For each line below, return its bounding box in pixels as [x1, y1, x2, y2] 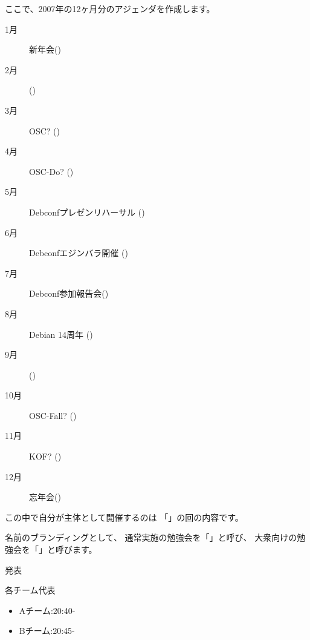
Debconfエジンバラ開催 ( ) [29, 246, 128, 259]
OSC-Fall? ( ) [29, 409, 77, 421]
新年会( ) [29, 43, 61, 56]
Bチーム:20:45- [19, 624, 75, 637]
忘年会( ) [29, 490, 61, 503]
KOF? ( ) [29, 450, 62, 463]
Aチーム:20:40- [19, 604, 76, 616]
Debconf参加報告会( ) [29, 287, 109, 300]
